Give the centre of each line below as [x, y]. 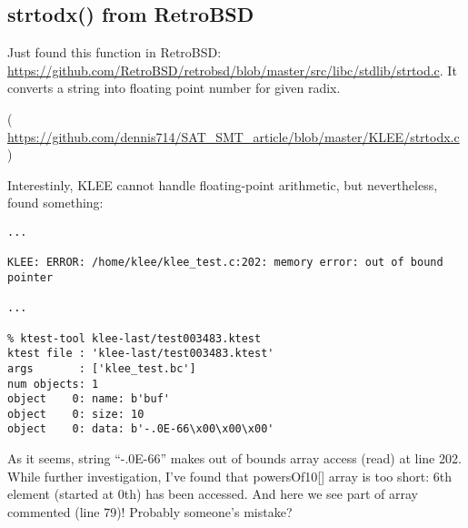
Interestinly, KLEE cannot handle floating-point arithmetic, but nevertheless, [223, 184]
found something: [55, 203]
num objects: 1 [53, 384]
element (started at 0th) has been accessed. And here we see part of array [213, 494]
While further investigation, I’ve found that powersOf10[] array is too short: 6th [230, 476]
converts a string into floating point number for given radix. [174, 88]
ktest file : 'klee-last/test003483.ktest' [141, 354]
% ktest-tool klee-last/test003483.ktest [134, 338]
